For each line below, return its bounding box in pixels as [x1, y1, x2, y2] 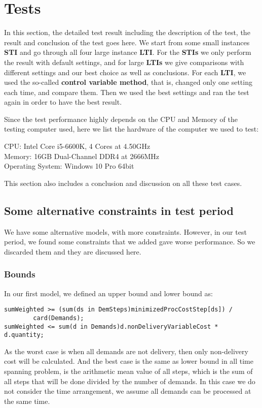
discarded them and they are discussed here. [4, 246, 141, 257]
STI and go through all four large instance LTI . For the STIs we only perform [4, 47, 251, 57]
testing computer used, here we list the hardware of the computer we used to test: [4, 123, 259, 134]
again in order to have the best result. [4, 97, 122, 107]
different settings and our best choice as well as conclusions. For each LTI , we [4, 67, 246, 77]
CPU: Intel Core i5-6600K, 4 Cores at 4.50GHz [4, 141, 151, 151]
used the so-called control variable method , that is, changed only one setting [4, 77, 252, 87]
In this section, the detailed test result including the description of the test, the [4, 27, 250, 38]
